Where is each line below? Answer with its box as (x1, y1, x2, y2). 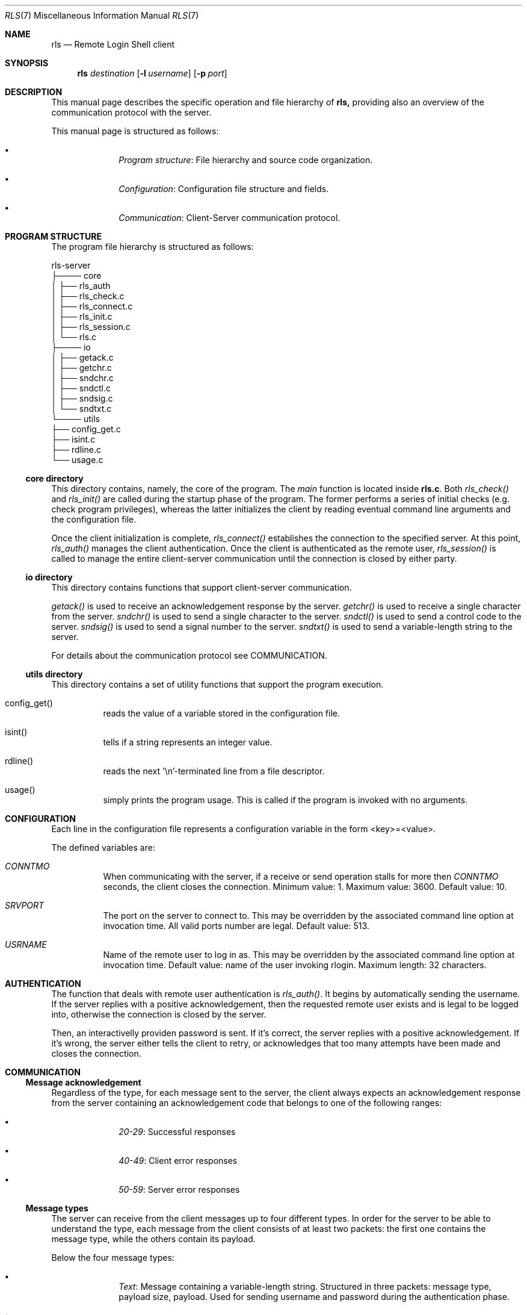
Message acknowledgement (25, 1077, 141, 1087)
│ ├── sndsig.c (51, 393, 113, 403)
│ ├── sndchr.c (51, 373, 114, 383)
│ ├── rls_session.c (51, 322, 131, 332)
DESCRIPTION (5, 87, 63, 97)
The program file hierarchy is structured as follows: (51, 241, 254, 252)
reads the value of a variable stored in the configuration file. (103, 708, 341, 718)
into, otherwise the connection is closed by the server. (51, 1009, 267, 1019)
